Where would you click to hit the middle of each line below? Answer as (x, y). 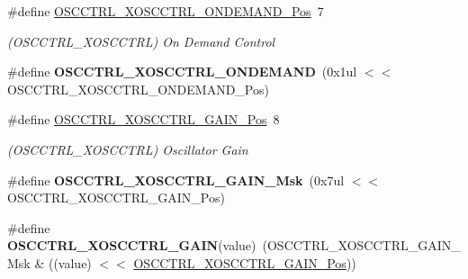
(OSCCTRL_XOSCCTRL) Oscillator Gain (128, 149)
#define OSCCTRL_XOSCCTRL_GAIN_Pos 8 (144, 119)
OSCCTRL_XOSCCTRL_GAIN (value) (132, 245)
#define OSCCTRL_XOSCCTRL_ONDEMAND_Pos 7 (166, 11)
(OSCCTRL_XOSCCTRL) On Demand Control (141, 41)
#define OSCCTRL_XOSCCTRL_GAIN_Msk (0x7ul (176, 180)
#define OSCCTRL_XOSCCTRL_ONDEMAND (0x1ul (182, 72)
